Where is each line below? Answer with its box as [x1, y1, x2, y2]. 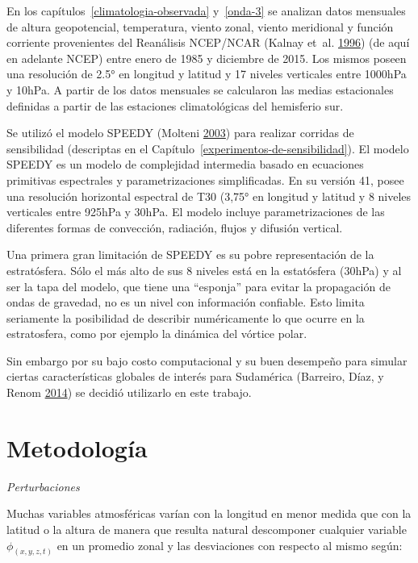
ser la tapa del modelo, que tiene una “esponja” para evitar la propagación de [6, 277, 391, 294]
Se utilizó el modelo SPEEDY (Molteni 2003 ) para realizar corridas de [6, 124, 354, 141]
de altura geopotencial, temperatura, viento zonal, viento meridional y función [6, 18, 394, 35]
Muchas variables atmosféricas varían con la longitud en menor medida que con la [6, 505, 412, 522]
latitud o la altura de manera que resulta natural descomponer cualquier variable [6, 520, 407, 537]
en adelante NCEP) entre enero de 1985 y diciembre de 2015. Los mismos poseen [6, 49, 407, 66]
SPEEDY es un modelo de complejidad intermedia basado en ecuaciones [6, 156, 364, 173]
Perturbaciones [6, 478, 80, 494]
